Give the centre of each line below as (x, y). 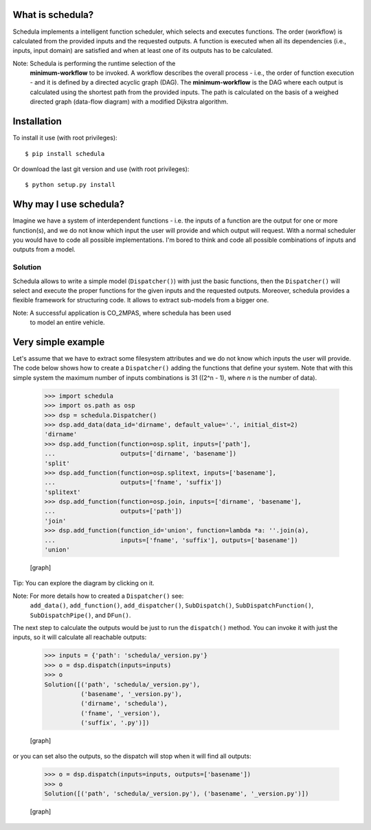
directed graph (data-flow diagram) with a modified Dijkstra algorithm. (129, 102)
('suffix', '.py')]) (115, 723)
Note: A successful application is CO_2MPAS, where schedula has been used (122, 313)
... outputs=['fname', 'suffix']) (133, 482)
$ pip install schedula (65, 154)
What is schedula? (53, 15)
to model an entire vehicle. (68, 322)
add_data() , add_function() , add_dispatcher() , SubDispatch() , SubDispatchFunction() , (172, 605)
